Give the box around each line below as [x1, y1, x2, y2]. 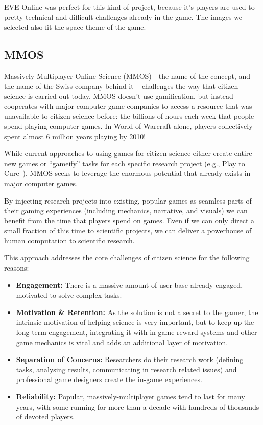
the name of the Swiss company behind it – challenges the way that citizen [4, 80, 238, 91]
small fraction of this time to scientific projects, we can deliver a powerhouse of [4, 225, 252, 236]
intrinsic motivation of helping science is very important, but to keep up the [16, 317, 254, 327]
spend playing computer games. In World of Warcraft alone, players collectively [4, 120, 253, 131]
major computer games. [4, 177, 78, 188]
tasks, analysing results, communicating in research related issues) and [16, 364, 237, 374]
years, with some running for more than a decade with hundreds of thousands [16, 401, 259, 412]
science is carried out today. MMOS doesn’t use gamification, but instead [4, 91, 233, 101]
